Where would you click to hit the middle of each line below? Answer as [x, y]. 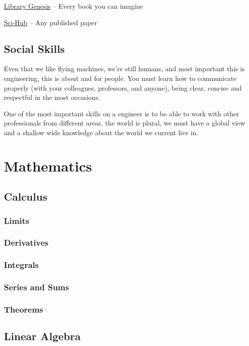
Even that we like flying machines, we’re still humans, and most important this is [124, 69]
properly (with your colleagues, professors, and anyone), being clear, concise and [123, 87]
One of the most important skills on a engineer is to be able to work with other [122, 113]
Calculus [26, 197]
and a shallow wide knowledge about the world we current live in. [101, 132]
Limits [17, 220]
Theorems [24, 309]
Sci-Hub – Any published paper [51, 22]
